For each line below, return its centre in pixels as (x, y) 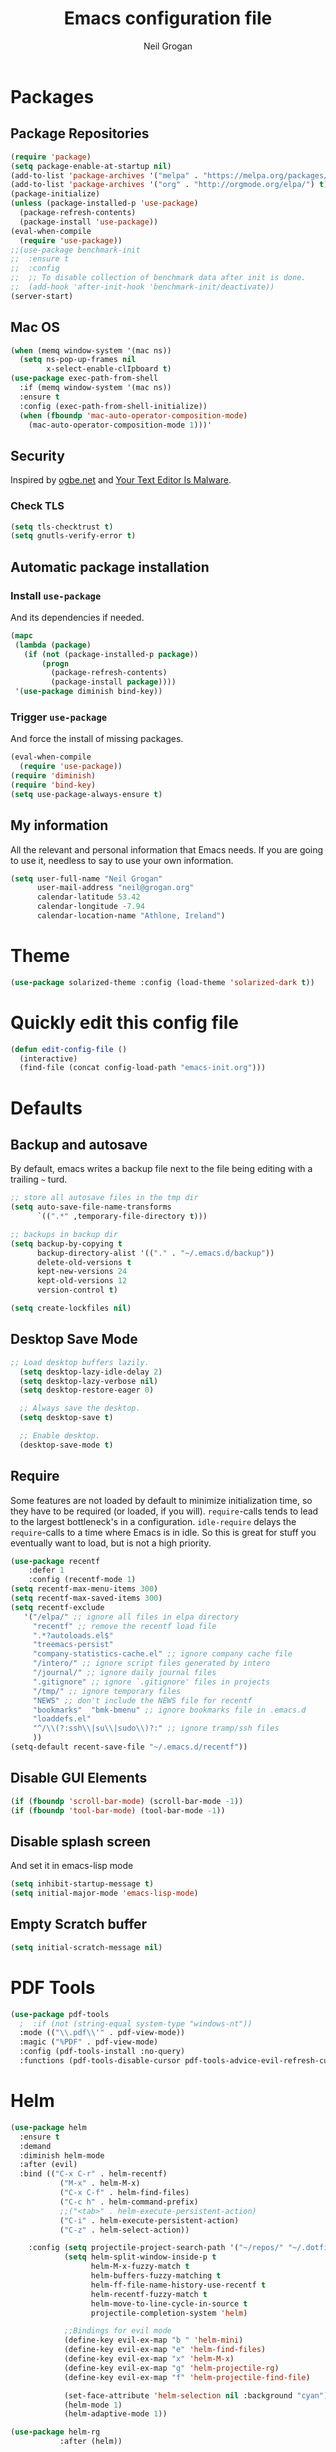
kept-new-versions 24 (82, 1272)
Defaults (46, 1108)
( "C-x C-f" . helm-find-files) (124, 2193)
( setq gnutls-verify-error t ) (73, 536)
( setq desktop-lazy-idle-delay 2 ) (91, 1372)
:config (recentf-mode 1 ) (82, 1580)
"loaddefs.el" (62, 1719)
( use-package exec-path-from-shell (84, 378)
